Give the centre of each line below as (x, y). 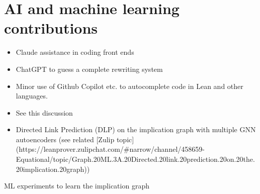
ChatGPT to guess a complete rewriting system (89, 69)
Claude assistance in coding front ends (75, 52)
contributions (51, 28)
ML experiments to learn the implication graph (77, 186)
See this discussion (44, 112)
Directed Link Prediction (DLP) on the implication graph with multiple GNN (136, 129)
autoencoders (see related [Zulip (65, 139)
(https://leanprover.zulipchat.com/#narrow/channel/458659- (110, 149)
